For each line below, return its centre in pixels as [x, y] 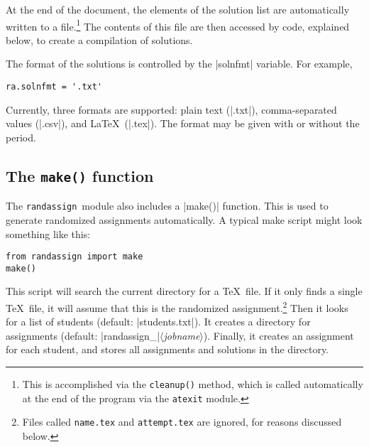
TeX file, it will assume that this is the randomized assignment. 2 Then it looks [177, 307]
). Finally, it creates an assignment [279, 335]
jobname [182, 335]
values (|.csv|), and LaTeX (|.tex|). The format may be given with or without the [183, 123]
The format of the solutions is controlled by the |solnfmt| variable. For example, [179, 64]
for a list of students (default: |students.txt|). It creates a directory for [158, 322]
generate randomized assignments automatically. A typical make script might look [184, 219]
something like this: [48, 233]
